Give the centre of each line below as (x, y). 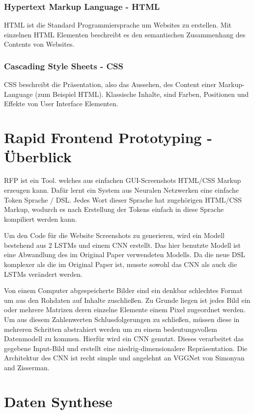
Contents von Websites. (39, 44)
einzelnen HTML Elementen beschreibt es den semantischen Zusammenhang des (125, 34)
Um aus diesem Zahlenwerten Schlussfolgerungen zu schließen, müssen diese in (122, 319)
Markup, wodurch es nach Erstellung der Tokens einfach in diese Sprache (114, 209)
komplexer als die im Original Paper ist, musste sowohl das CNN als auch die (121, 264)
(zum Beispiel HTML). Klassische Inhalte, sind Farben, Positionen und (142, 94)
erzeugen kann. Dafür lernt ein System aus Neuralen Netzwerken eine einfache (122, 190)
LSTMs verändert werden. (43, 274)
